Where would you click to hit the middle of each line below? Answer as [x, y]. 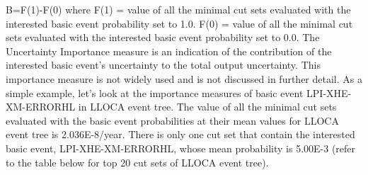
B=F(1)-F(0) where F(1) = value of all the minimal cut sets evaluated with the [178, 9]
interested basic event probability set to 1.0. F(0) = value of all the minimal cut [179, 23]
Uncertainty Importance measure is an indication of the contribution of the [169, 51]
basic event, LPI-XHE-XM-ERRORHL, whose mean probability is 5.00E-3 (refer [181, 148]
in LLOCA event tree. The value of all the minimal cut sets [207, 107]
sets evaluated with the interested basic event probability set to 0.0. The [163, 37]
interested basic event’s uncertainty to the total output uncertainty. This [163, 65]
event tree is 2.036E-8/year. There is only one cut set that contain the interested [180, 134]
